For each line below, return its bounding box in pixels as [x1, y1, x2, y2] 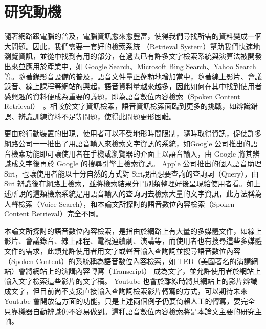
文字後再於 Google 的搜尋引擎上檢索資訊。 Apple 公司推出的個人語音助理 [18, 158, 262, 169]
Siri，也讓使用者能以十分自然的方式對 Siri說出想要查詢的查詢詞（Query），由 [4, 168, 259, 179]
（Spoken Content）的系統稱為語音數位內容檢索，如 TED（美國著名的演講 [4, 255, 251, 266]
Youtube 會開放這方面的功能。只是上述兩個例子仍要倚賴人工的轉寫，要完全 [4, 295, 255, 306]
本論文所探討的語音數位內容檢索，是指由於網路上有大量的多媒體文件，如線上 [4, 225, 262, 236]
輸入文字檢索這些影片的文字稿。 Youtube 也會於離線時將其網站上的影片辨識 [4, 275, 258, 286]
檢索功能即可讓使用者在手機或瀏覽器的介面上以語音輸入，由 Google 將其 [11, 148, 253, 159]
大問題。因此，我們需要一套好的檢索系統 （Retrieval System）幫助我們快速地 [4, 40, 260, 51]
